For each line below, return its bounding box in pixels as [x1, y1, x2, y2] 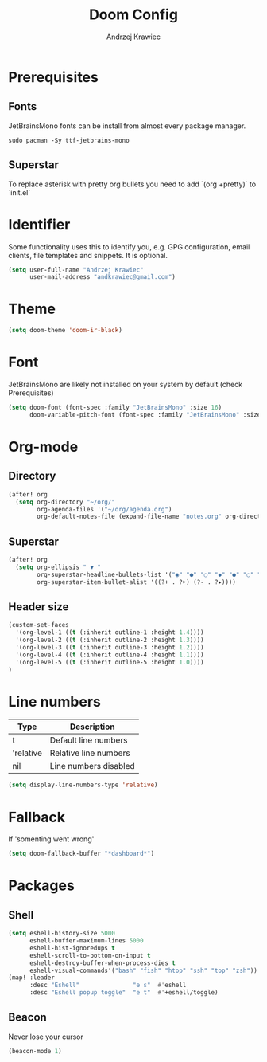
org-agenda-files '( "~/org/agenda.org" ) [37, 505, 172, 513]
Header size [8, 600, 69, 613]
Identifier [8, 215, 71, 233]
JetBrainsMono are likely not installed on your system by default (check [8, 380, 243, 389]
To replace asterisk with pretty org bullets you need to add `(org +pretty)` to [8, 179, 257, 189]
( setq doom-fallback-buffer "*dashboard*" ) [8, 850, 155, 858]
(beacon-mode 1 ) [8, 1047, 62, 1055]
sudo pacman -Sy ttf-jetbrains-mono [8, 136, 130, 144]
